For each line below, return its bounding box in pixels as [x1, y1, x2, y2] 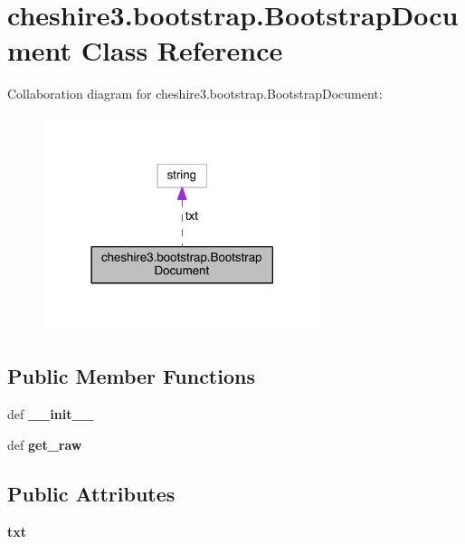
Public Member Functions [7, 362, 255, 390]
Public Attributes [7, 479, 176, 507]
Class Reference [81, 32, 283, 69]
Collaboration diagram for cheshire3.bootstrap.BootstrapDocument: [7, 84, 383, 103]
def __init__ [7, 405, 94, 424]
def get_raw [7, 434, 82, 453]
